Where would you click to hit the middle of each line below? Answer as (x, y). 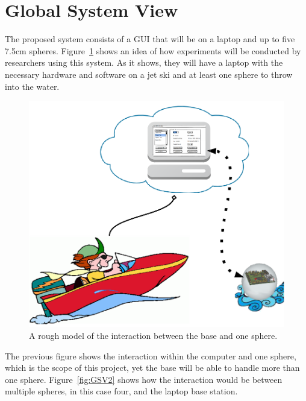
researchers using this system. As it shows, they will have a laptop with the (144, 62)
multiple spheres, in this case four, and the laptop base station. (121, 391)
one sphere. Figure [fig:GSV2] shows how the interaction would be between (144, 379)
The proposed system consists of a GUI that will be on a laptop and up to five (150, 39)
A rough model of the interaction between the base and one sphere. (153, 336)
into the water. (32, 86)
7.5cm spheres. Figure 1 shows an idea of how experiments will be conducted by (153, 50)
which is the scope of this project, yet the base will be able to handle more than (152, 368)
